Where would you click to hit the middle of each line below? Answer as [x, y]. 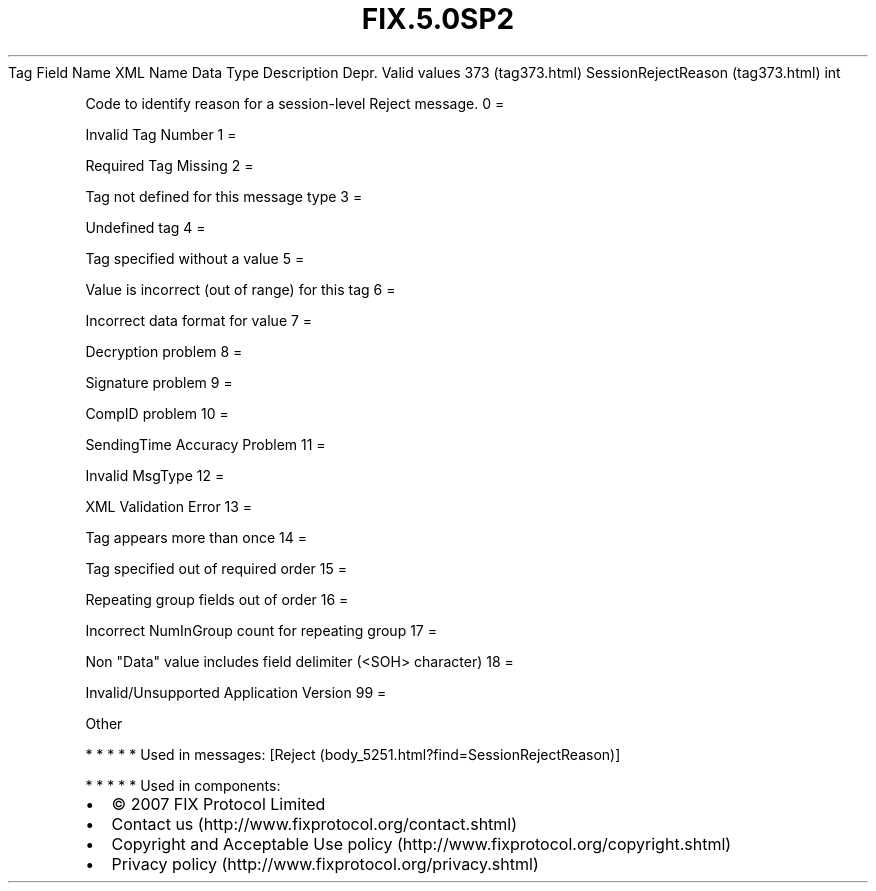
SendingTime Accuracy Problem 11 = [205, 444]
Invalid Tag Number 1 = [161, 134]
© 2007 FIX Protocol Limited [218, 803]
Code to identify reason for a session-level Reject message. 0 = [295, 103]
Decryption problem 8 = [164, 351]
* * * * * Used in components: [183, 785]
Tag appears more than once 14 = [196, 537]
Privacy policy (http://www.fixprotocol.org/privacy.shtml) [325, 863]
